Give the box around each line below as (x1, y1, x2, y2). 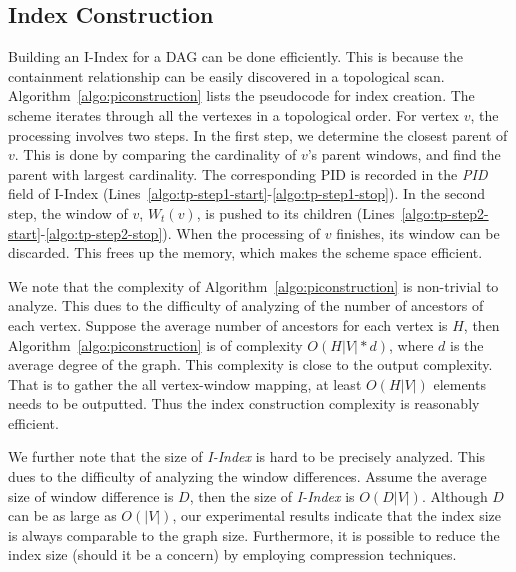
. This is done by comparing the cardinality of (14, 144, 297, 165)
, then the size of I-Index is (189, 485, 355, 506)
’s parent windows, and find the (307, 144, 501, 165)
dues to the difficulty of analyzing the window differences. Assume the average (8, 466, 487, 487)
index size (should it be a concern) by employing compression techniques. (8, 544, 457, 565)
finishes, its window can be (336, 222, 500, 243)
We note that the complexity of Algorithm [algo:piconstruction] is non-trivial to (8, 275, 499, 296)
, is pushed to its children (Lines (196, 202, 395, 223)
